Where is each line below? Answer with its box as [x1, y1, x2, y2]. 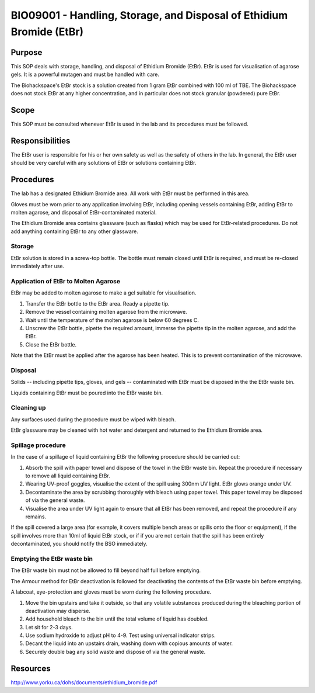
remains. [25, 513, 47, 520]
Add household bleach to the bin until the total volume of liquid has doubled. [25, 615, 209, 622]
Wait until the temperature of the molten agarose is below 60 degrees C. [25, 316, 199, 324]
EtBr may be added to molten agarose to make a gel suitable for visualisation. [10, 289, 197, 296]
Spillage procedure [10, 441, 66, 449]
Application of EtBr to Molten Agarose [10, 278, 121, 285]
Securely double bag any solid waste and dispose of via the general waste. [25, 648, 206, 655]
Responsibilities [10, 136, 71, 145]
